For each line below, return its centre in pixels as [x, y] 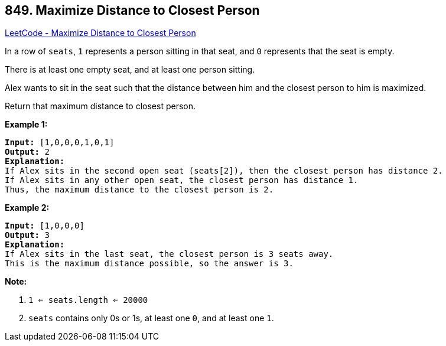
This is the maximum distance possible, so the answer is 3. [149, 264]
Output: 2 [27, 152]
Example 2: [27, 208]
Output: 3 [27, 235]
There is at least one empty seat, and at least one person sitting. [130, 70]
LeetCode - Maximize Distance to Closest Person [100, 33]
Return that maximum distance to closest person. [100, 106]
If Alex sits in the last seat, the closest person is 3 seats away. [169, 254]
